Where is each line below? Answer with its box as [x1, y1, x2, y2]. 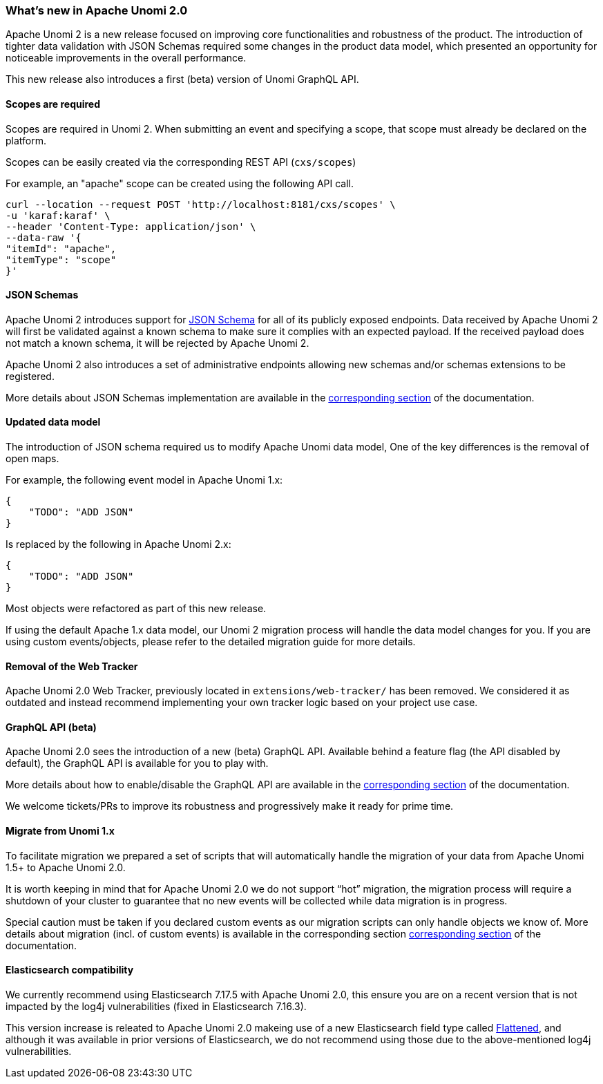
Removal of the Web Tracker [6, 660, 138, 672]
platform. [6, 134, 47, 146]
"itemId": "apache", [6, 243, 117, 254]
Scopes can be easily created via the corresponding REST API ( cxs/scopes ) [6, 155, 356, 168]
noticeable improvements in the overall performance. [6, 52, 247, 64]
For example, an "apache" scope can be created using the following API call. [6, 177, 354, 189]
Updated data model [6, 416, 101, 428]
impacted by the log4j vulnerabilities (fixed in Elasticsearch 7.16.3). [6, 1000, 307, 1012]
